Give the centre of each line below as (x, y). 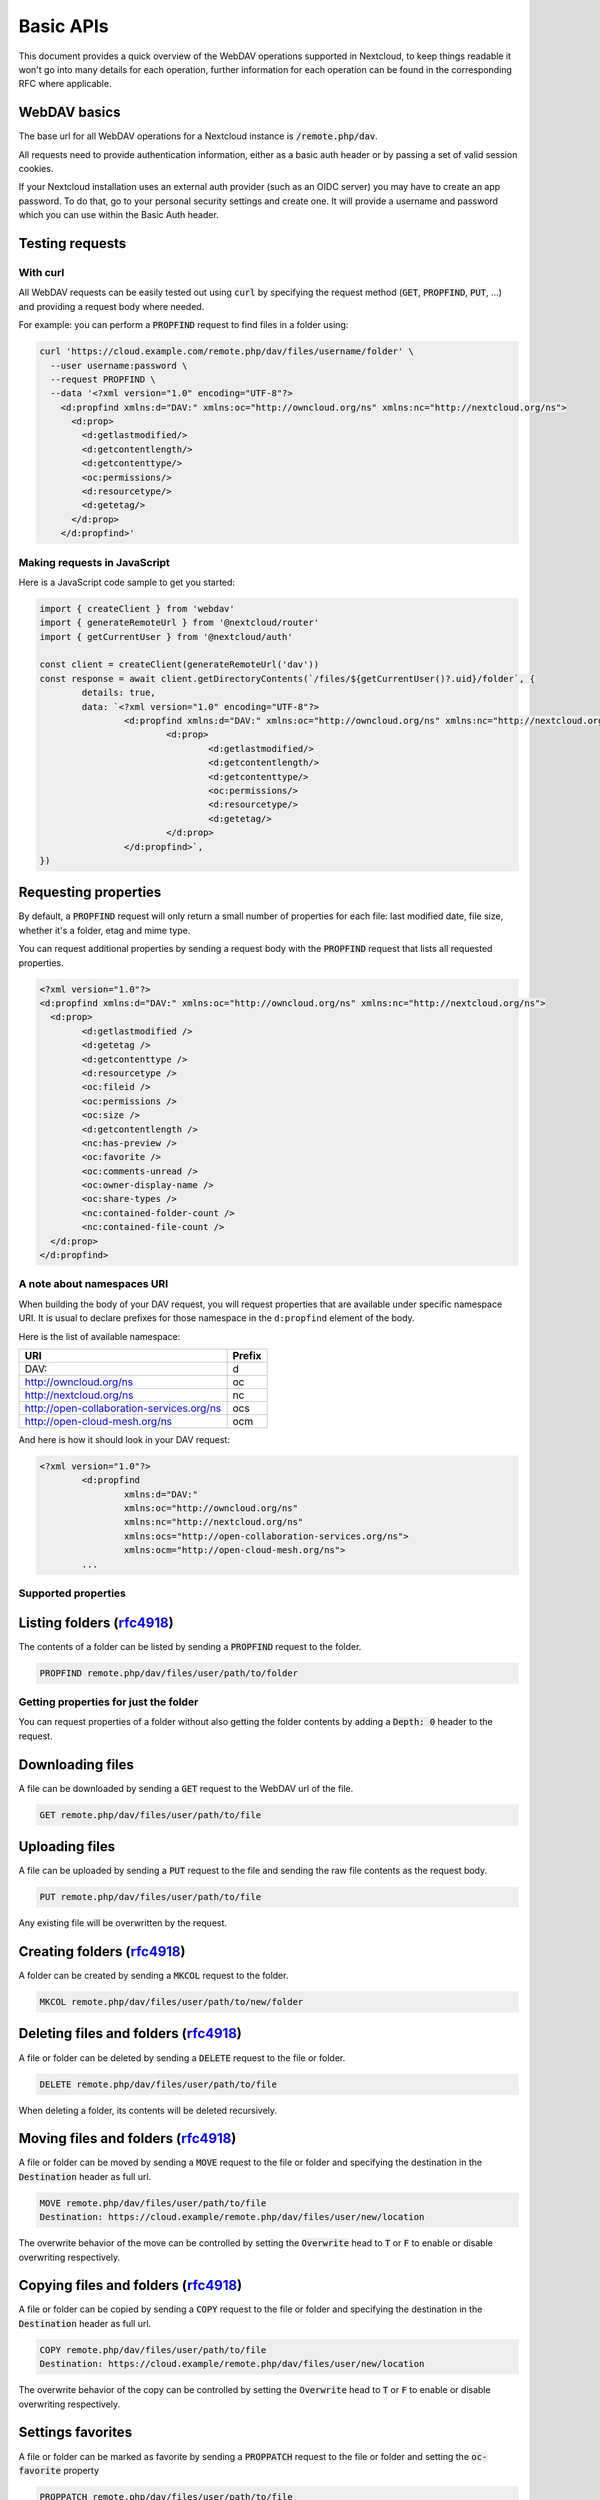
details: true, (119, 693)
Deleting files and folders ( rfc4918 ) (130, 2033)
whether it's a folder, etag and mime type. (104, 930)
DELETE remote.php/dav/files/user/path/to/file (158, 2084)
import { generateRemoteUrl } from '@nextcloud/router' (179, 623)
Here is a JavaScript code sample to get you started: (126, 582)
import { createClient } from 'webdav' (137, 608)
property (81, 2470)
